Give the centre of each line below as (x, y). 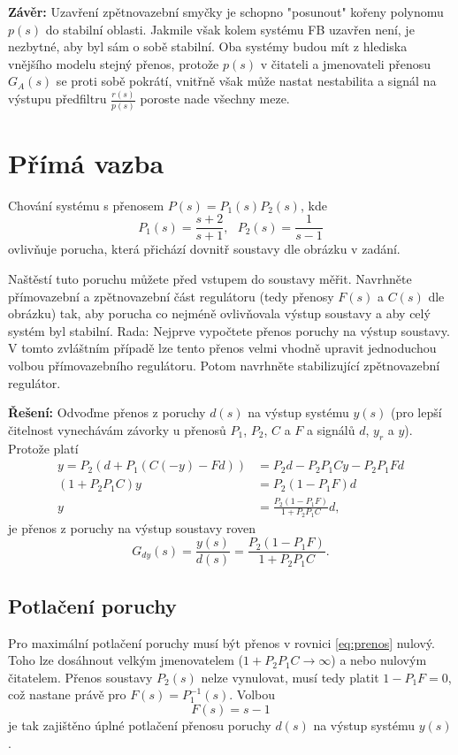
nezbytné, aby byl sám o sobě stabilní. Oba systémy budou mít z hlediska (208, 46)
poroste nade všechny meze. (215, 99)
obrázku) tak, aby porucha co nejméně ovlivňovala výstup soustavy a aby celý (219, 313)
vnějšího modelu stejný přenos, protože (114, 63)
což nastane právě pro (67, 694)
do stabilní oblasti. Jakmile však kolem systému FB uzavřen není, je (230, 29)
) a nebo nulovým (379, 660)
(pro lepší (416, 412)
